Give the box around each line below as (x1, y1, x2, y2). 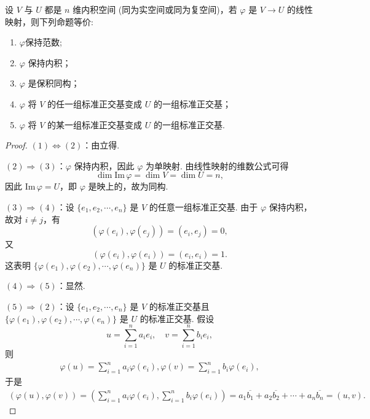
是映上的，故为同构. (88, 180, 168, 193)
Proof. (5, 139, 28, 152)
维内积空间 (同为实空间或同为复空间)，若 (73, 3, 237, 15)
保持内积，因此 (74, 159, 135, 172)
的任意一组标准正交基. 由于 (149, 200, 258, 213)
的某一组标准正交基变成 (47, 118, 143, 131)
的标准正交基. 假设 (140, 312, 215, 325)
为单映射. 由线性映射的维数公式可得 (145, 159, 289, 172)
